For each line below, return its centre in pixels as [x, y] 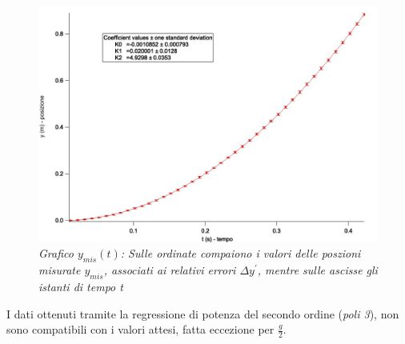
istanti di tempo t [81, 286]
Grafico [56, 253]
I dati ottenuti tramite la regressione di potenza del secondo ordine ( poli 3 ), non [203, 313]
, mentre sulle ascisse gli [317, 270]
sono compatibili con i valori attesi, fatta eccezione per [140, 329]
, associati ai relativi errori [170, 270]
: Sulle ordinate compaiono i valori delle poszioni [241, 253]
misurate [60, 270]
